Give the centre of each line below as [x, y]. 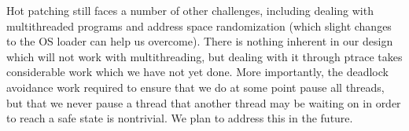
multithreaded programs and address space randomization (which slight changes [199, 25]
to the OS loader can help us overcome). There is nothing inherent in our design [200, 41]
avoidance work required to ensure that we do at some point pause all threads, [195, 87]
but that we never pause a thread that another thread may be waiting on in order [204, 102]
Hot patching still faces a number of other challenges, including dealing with [190, 10]
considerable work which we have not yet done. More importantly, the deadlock [197, 72]
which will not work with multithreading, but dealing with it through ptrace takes [204, 56]
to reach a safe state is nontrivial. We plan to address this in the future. [180, 118]
